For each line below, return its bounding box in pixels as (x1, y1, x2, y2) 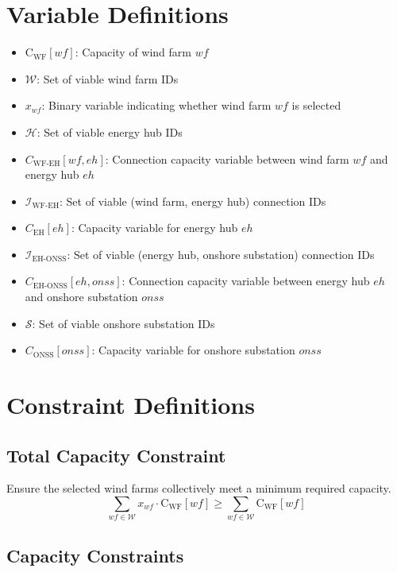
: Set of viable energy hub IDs (37, 123, 183, 140)
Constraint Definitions (6, 388, 255, 421)
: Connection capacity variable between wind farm (105, 150, 349, 167)
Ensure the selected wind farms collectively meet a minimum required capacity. (6, 480, 391, 497)
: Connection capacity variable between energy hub (121, 272, 370, 289)
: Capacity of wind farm (75, 44, 191, 60)
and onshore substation (25, 288, 138, 305)
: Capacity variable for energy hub (71, 219, 238, 236)
